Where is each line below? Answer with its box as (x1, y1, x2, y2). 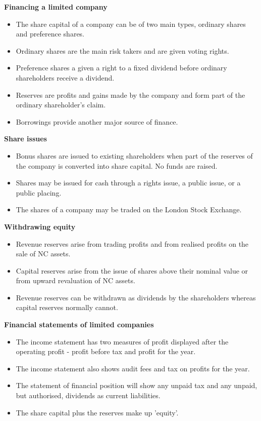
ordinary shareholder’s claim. (16, 99, 106, 110)
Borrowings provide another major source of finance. (16, 116, 178, 127)
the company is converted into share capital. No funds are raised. (16, 160, 218, 171)
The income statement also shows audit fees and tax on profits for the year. (16, 363, 250, 373)
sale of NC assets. (16, 248, 71, 259)
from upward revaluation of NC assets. (16, 275, 135, 286)
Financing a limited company (4, 2, 108, 12)
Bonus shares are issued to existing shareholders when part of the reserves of (16, 150, 253, 161)
